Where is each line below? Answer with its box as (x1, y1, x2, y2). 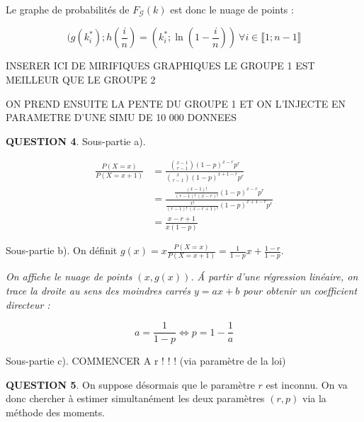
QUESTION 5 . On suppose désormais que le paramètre (6, 377, 255, 392)
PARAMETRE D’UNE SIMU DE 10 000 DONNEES (6, 110, 237, 125)
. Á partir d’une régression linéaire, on (190, 269, 358, 284)
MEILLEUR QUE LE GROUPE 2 (6, 72, 156, 87)
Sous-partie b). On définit (6, 243, 118, 258)
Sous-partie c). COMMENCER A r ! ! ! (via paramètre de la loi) (6, 353, 286, 368)
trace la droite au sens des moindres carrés (6, 283, 191, 297)
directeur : (6, 297, 50, 312)
